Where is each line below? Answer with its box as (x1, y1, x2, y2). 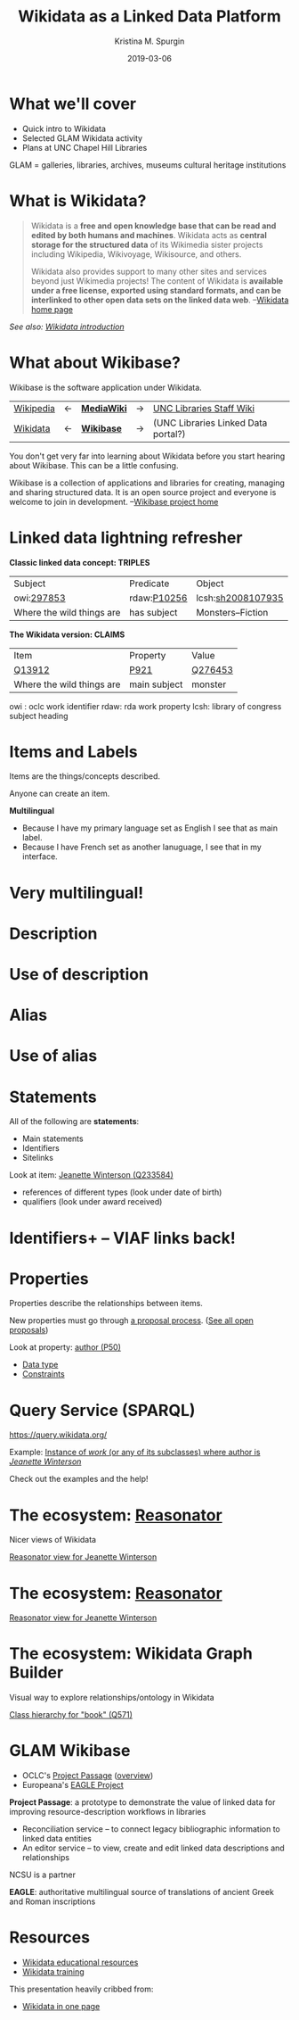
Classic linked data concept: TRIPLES (9, 557, 150, 567)
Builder (9, 1662, 64, 1683)
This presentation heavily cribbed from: (9, 1983, 154, 1995)
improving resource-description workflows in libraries (9, 1807, 206, 1817)
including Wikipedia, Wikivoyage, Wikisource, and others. (30, 248, 242, 260)
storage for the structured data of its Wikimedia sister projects (30, 239, 263, 250)
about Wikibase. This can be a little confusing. (9, 459, 179, 470)
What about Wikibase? (9, 352, 181, 372)
